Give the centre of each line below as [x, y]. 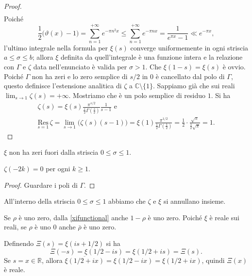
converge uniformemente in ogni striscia [189, 47]
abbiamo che [127, 201]
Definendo [19, 243]
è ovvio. [234, 67]
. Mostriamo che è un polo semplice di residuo [137, 95]
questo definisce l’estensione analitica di [63, 86]
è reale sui [224, 217]
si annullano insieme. [194, 201]
